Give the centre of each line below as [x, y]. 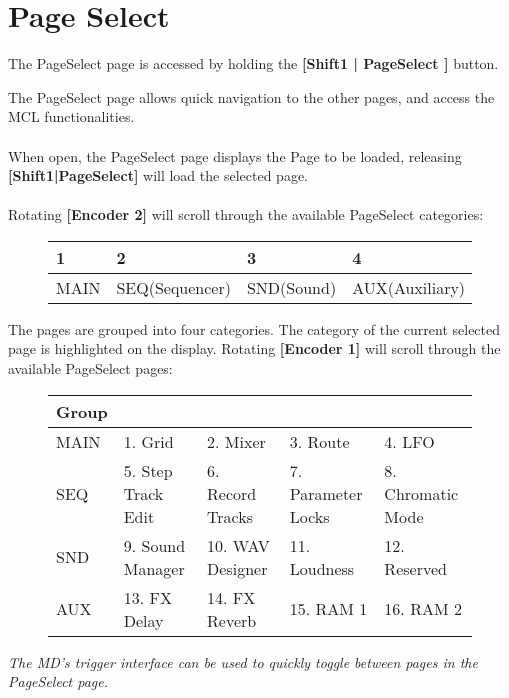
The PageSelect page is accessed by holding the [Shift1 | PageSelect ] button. [253, 63]
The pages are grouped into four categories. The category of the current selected [254, 328]
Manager [154, 568]
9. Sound [154, 545]
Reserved [415, 568]
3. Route [319, 441]
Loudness [322, 568]
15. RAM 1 [328, 609]
